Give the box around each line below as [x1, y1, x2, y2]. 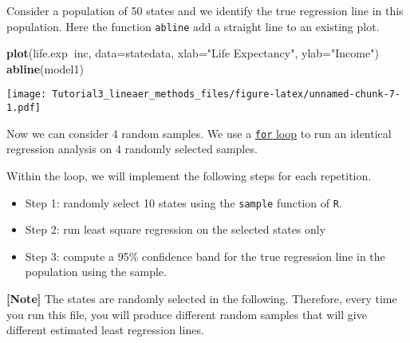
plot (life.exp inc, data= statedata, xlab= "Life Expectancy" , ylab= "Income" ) [6, 45, 379, 61]
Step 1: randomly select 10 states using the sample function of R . [25, 194, 342, 211]
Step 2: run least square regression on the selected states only [25, 221, 326, 238]
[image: [6, 89, 47, 101]
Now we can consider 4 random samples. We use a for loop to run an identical [6, 124, 392, 141]
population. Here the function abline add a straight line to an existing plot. [6, 18, 380, 34]
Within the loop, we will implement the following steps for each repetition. [6, 168, 372, 183]
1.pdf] [6, 102, 41, 114]
